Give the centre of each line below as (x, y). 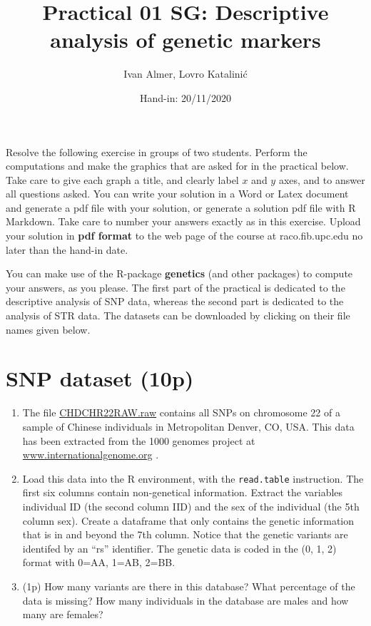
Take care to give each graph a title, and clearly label (122, 179)
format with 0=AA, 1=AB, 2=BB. (99, 562)
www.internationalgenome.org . (91, 455)
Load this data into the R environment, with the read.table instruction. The (193, 478)
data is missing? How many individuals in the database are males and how (185, 600)
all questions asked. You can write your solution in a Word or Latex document (177, 194)
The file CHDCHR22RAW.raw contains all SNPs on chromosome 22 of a (181, 412)
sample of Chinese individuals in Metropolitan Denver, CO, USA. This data (188, 426)
